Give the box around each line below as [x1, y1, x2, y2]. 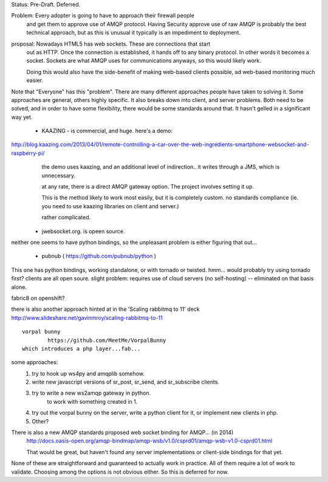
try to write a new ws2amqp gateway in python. [32, 389, 151, 397]
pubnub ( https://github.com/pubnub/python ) [41, 253, 157, 260]
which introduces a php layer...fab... [22, 345, 141, 352]
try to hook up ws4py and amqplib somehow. [32, 370, 145, 377]
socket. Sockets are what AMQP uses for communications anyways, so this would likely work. [26, 57, 261, 64]
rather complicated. [41, 214, 91, 221]
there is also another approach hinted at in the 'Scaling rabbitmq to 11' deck [11, 305, 200, 313]
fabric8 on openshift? [11, 294, 65, 302]
